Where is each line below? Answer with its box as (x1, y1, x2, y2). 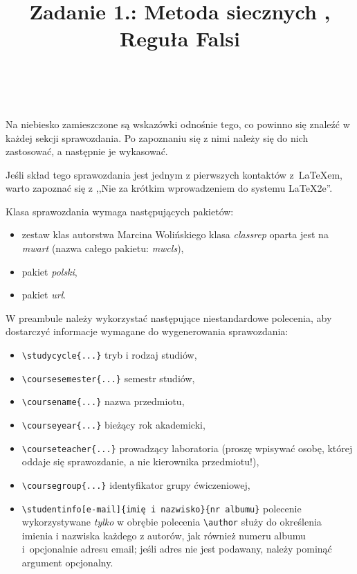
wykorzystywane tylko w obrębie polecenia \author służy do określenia (21, 514, 322, 529)
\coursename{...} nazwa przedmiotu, (21, 394, 185, 409)
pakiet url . (21, 287, 66, 302)
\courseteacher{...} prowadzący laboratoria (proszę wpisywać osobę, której (21, 440, 353, 455)
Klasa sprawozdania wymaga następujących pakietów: (6, 204, 234, 218)
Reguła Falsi (120, 24, 240, 53)
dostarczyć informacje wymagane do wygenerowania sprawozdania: (6, 324, 289, 339)
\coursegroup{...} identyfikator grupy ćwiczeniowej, (21, 477, 250, 492)
